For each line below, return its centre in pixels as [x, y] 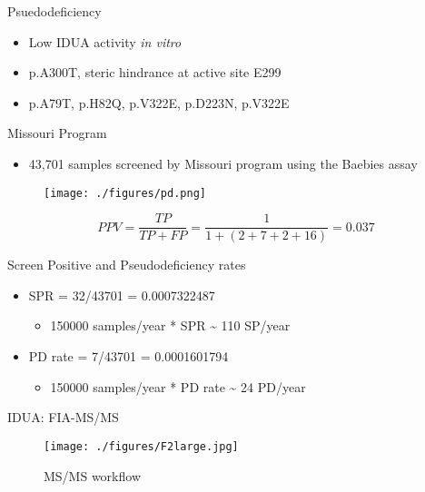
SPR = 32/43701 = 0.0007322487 [122, 295]
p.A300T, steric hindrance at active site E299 [155, 72]
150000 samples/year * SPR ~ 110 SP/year [170, 325]
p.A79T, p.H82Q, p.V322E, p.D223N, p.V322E [159, 102]
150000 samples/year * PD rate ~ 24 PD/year [178, 386]
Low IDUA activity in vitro [105, 41]
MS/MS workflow [93, 475]
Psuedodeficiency [54, 11]
